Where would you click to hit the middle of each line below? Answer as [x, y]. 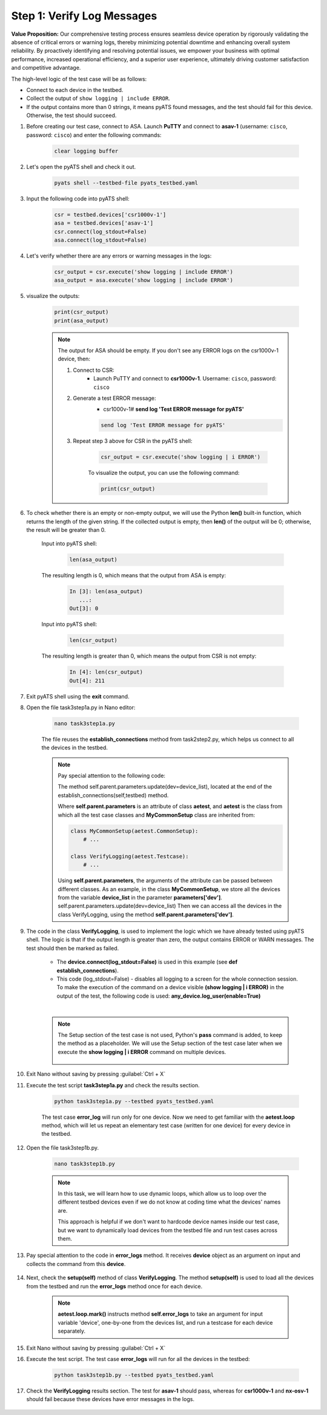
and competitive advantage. [46, 68]
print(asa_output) [81, 320]
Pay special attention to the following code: [112, 776]
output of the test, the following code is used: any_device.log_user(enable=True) [159, 996]
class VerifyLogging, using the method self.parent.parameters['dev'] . [146, 914]
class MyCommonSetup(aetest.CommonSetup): [134, 831]
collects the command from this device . [76, 1264]
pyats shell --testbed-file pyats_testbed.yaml [126, 183]
